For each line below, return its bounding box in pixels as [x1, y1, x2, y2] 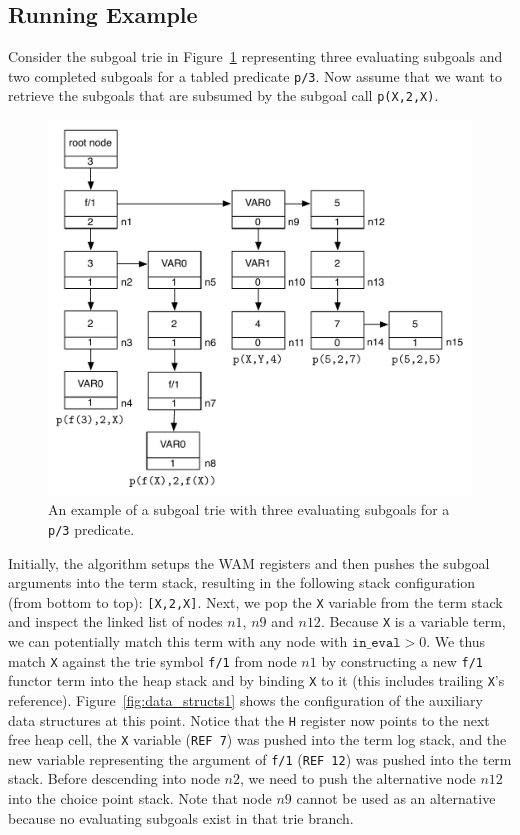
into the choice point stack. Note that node [8, 788, 272, 809]
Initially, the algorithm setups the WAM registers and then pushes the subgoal [8, 552, 490, 573]
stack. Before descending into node [8, 768, 220, 789]
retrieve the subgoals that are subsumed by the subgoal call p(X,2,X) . [8, 85, 439, 106]
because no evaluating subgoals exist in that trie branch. [8, 807, 354, 828]
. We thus [426, 631, 486, 651]
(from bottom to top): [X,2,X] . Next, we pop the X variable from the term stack [8, 591, 503, 612]
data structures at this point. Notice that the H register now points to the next [8, 709, 490, 730]
